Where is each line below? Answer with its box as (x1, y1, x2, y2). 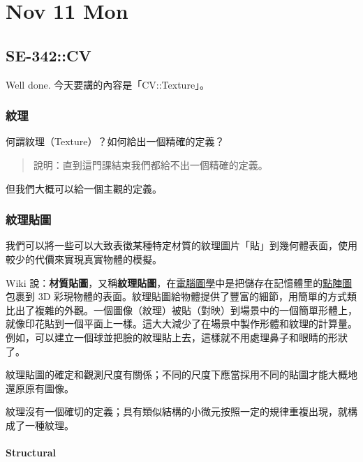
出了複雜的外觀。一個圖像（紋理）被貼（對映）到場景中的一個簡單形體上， (15, 302, 357, 317)
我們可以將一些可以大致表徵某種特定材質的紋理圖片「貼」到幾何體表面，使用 (6, 238, 357, 253)
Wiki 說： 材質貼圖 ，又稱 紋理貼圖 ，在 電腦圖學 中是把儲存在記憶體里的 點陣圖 (6, 275, 353, 290)
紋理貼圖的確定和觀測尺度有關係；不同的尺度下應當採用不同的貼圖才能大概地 (6, 367, 357, 382)
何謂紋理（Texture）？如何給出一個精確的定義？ (6, 134, 225, 149)
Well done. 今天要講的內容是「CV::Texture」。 (6, 77, 210, 91)
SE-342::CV (6, 44, 91, 66)
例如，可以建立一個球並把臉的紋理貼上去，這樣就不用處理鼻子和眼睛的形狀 (6, 329, 348, 344)
